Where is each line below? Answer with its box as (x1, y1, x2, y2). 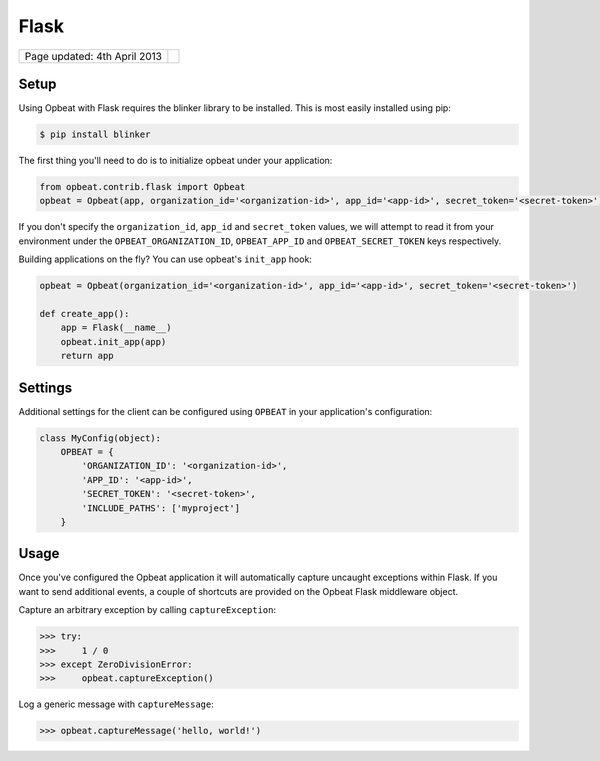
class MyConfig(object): (39, 432, 162, 444)
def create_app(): (39, 308, 130, 319)
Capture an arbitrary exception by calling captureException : (18, 604, 277, 616)
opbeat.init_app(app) (60, 336, 167, 347)
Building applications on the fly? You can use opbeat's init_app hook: (18, 253, 312, 265)
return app (60, 350, 114, 362)
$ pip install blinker (39, 129, 151, 140)
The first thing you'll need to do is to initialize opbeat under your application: (18, 155, 333, 167)
